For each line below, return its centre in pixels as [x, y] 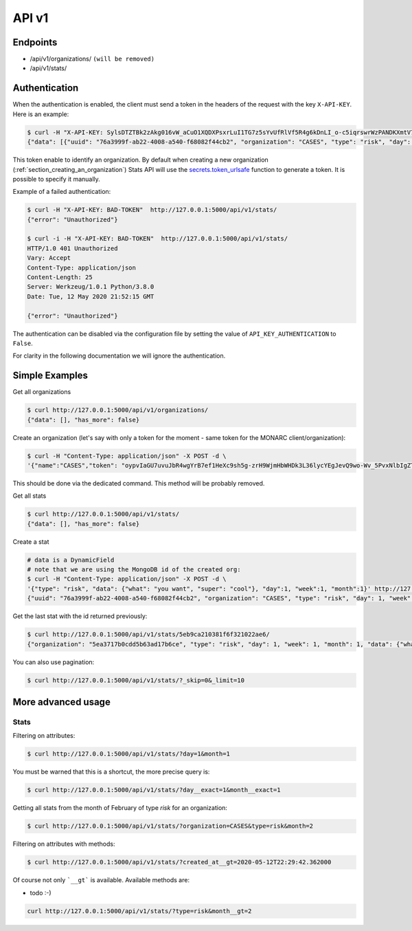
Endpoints [35, 42]
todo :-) [41, 892]
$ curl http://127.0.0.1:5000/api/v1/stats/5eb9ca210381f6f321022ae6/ [149, 635]
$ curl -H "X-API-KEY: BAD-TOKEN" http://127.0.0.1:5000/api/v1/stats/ [152, 210]
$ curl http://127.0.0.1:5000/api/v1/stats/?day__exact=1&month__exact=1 [154, 790]
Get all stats [30, 496]
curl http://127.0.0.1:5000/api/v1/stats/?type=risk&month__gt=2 [139, 911]
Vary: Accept [49, 258]
